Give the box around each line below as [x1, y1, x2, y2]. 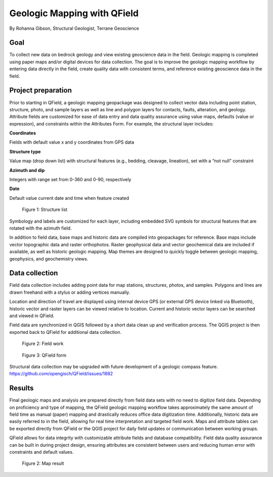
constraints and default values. [9, 449, 74, 455]
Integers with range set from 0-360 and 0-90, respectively [9, 177, 131, 183]
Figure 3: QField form [22, 352, 67, 358]
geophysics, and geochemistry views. [9, 255, 88, 262]
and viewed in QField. [9, 313, 55, 319]
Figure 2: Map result [22, 460, 64, 466]
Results [9, 384, 34, 393]
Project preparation [9, 86, 72, 95]
